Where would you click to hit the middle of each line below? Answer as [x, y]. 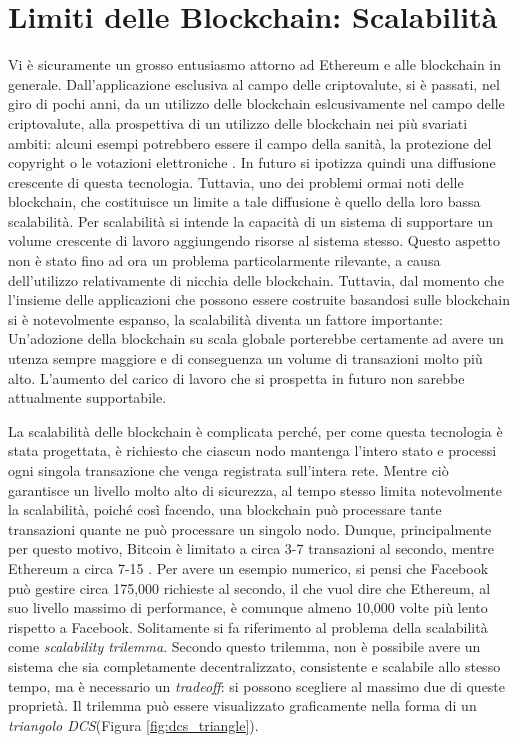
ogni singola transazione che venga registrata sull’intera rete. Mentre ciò [228, 470]
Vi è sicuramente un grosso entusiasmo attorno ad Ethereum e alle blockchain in [255, 64]
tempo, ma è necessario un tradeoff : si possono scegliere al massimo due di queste [257, 685]
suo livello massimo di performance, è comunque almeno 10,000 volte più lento [248, 607]
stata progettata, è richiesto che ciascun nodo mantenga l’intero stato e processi [252, 450]
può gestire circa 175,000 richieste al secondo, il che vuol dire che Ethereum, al [249, 587]
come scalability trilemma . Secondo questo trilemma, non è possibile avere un [244, 646]
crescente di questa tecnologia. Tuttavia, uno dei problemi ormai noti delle [236, 181]
